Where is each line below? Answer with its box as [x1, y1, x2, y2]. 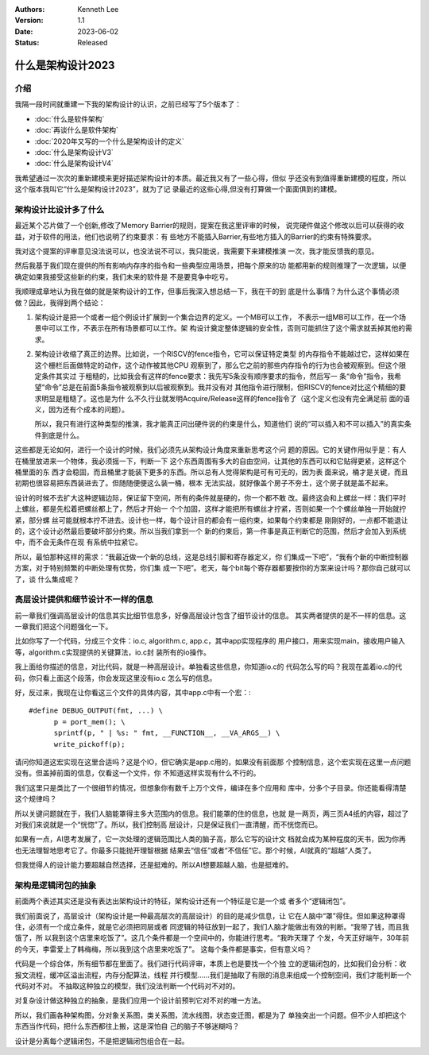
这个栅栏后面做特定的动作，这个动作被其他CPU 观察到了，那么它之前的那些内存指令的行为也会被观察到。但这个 [34, 360, 400, 369]
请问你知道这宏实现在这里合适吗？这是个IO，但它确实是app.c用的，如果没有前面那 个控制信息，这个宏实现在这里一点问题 [14, 757, 412, 767]
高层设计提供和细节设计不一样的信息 [14, 594, 154, 605]
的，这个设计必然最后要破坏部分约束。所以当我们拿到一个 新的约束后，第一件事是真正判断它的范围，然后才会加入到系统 [14, 526, 407, 535]
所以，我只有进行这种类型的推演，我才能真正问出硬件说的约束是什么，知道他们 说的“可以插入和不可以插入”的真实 [34, 419, 405, 429]
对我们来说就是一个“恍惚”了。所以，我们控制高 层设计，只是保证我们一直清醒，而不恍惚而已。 [14, 819, 323, 829]
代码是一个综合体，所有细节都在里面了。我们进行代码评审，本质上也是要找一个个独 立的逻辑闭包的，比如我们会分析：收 [14, 959, 407, 968]
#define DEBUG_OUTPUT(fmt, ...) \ [29, 706, 163, 715]
